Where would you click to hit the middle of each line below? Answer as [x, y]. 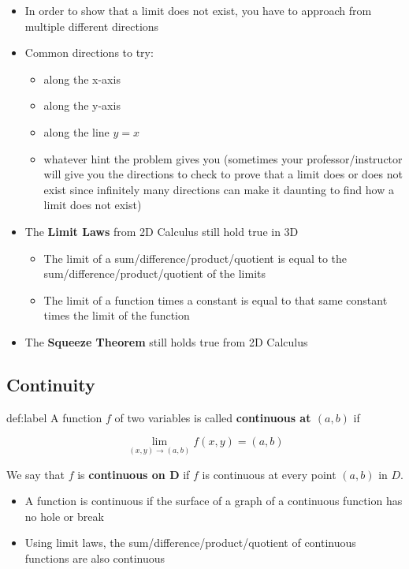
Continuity [51, 384]
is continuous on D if [134, 474]
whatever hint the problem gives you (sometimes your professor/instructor [223, 158]
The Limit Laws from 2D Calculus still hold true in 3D [162, 231]
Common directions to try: [89, 52]
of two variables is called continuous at [213, 417]
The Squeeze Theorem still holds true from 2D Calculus [166, 341]
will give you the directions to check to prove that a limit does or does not [223, 174]
